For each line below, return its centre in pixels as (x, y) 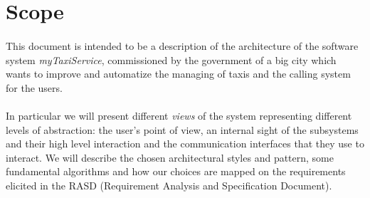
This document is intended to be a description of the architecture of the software (182, 45)
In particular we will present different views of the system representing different (179, 115)
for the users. (34, 87)
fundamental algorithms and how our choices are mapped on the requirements (176, 171)
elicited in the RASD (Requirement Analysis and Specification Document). (169, 185)
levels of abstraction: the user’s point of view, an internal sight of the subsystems (182, 129)
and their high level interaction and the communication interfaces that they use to (185, 144)
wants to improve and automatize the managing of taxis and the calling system (178, 74)
